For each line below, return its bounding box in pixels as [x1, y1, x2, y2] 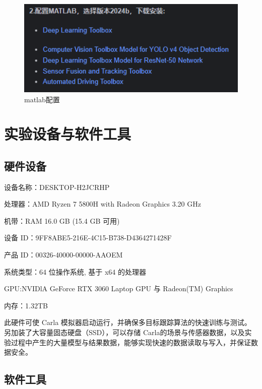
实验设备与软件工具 [4, 123, 132, 144]
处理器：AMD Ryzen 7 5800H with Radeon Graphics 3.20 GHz [4, 199, 201, 209]
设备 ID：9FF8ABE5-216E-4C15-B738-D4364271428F [4, 232, 172, 243]
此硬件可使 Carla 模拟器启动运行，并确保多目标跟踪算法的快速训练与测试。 [4, 317, 251, 328]
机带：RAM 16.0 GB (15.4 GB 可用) [4, 215, 120, 226]
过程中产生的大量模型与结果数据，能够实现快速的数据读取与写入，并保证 [11, 337, 251, 347]
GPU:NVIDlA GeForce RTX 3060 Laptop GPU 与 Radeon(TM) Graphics [4, 283, 233, 294]
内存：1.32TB [4, 300, 48, 310]
